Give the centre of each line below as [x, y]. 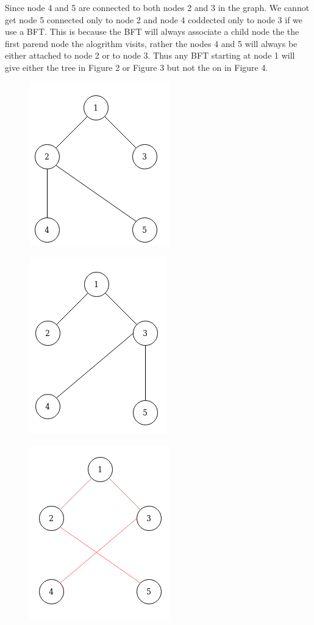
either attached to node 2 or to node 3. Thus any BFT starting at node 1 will [150, 55]
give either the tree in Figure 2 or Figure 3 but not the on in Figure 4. [137, 67]
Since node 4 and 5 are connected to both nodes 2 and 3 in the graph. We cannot [157, 7]
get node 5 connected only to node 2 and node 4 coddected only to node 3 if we [154, 19]
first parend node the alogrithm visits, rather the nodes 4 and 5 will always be [151, 43]
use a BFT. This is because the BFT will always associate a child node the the [152, 31]
